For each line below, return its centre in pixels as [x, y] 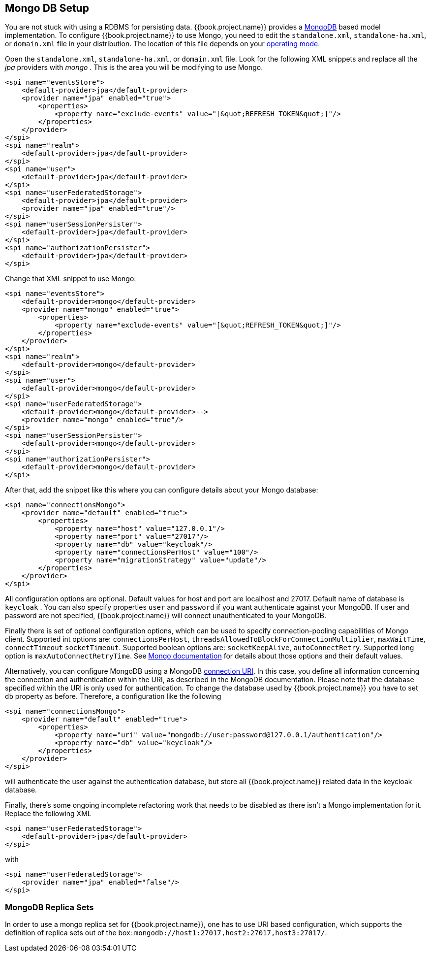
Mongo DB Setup [47, 8]
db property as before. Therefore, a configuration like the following [113, 696]
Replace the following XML [48, 814]
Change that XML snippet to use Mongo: [71, 279]
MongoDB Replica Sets [49, 907]
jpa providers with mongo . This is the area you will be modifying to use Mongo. [134, 67]
